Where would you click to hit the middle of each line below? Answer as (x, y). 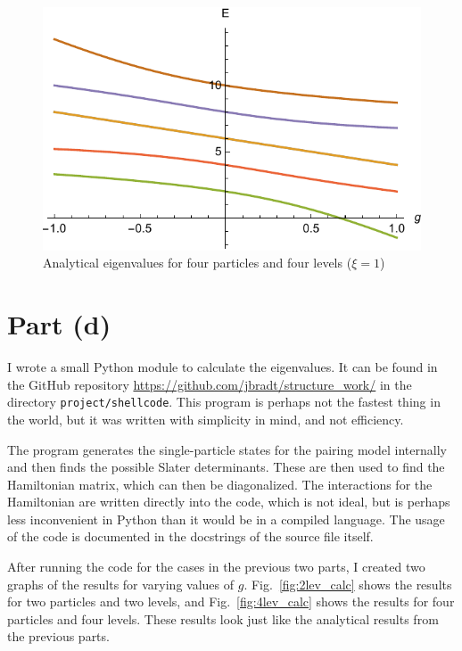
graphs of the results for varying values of (121, 584)
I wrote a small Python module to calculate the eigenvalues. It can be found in (223, 367)
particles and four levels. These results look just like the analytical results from (223, 618)
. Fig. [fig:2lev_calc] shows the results (348, 584)
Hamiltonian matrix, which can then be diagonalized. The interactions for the (220, 484)
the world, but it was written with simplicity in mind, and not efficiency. (206, 419)
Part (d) (59, 324)
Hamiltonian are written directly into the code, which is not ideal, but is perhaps (229, 502)
